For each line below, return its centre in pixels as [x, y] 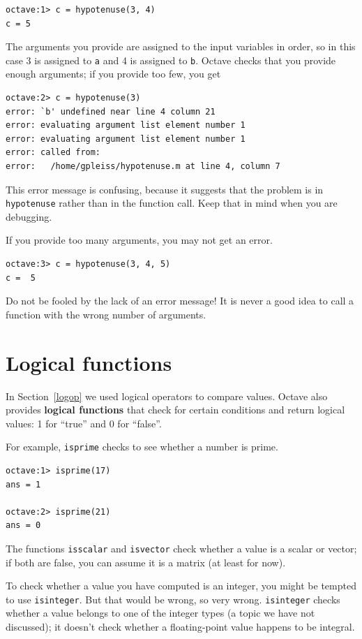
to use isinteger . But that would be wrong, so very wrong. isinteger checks [173, 599]
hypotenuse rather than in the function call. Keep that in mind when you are [172, 203]
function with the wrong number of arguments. [106, 314]
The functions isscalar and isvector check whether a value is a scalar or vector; [181, 548]
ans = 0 [23, 526]
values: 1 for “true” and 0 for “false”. [84, 423]
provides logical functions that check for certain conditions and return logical [175, 410]
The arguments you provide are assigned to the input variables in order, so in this [181, 46]
